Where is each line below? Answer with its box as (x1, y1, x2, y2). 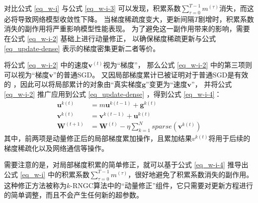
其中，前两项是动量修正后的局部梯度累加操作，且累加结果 (4, 133, 192, 143)
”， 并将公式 (191, 79, 232, 89)
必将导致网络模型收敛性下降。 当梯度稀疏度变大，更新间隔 (4, 13, 194, 24)
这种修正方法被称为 (4, 180, 67, 190)
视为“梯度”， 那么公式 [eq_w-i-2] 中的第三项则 (103, 60, 252, 70)
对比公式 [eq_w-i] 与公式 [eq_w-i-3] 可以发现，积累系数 (4, 3, 181, 13)
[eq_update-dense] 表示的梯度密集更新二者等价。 (4, 43, 160, 53)
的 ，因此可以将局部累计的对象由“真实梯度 (4, 79, 142, 89)
